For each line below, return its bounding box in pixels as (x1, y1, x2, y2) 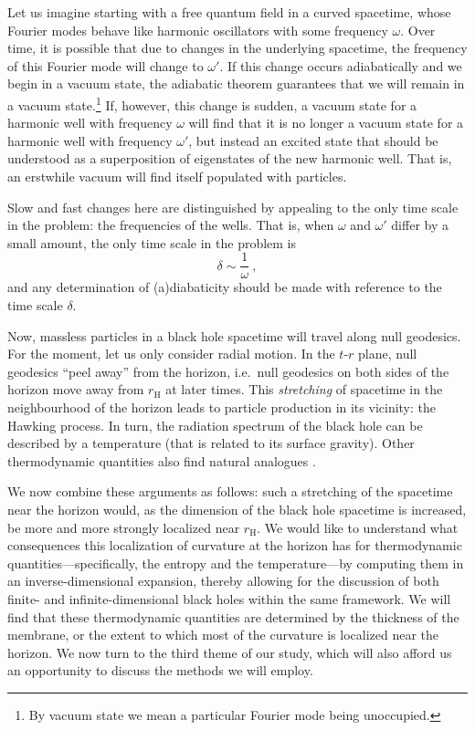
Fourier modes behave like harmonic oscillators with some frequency (7, 20, 388, 39)
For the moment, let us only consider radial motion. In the (7, 344, 335, 363)
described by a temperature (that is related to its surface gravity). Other (7, 433, 415, 453)
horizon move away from (7, 380, 144, 399)
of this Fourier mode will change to (7, 56, 204, 75)
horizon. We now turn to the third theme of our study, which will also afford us (7, 642, 452, 662)
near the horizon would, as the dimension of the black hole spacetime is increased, (7, 499, 467, 518)
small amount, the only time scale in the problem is (7, 233, 297, 252)
